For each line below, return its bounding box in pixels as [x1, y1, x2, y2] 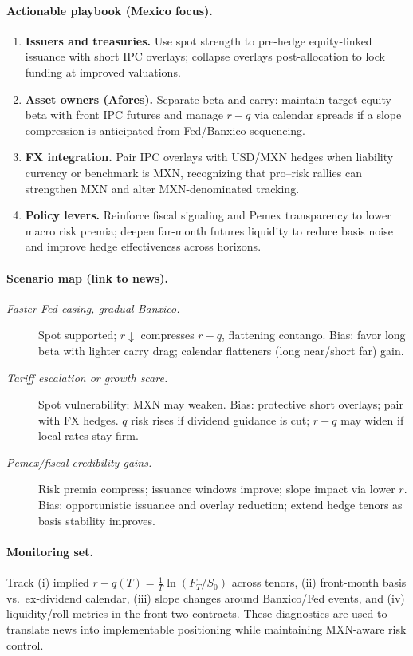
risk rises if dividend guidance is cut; [131, 411, 310, 428]
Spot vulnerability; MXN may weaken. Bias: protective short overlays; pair [38, 396, 403, 413]
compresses [140, 326, 195, 343]
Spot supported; [38, 326, 117, 343]
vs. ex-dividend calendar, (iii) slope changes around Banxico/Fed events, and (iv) [6, 589, 405, 606]
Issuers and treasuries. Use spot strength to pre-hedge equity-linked [25, 32, 372, 49]
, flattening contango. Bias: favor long [222, 326, 406, 343]
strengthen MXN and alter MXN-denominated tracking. [25, 180, 300, 196]
